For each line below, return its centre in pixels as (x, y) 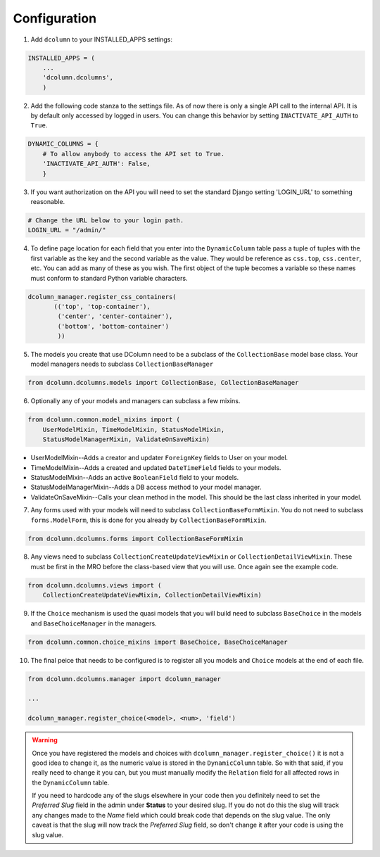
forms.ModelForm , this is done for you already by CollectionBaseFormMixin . (148, 520)
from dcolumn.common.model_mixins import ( (104, 420)
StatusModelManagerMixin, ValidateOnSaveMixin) (126, 439)
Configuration (55, 18)
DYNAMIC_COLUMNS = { (63, 144)
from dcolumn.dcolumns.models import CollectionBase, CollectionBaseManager (163, 383)
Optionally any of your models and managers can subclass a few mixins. (135, 401)
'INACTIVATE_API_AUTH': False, (96, 164)
